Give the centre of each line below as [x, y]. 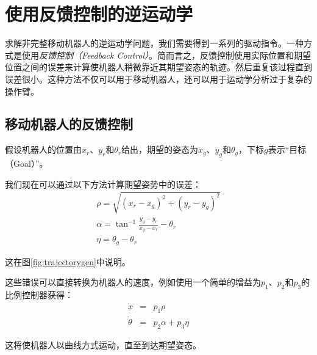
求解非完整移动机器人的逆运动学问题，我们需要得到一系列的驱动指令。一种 [154, 43]
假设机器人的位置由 [43, 149]
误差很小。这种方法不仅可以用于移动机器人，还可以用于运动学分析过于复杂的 [158, 79]
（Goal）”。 [27, 163]
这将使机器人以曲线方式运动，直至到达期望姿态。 [103, 344]
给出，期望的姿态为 [160, 149]
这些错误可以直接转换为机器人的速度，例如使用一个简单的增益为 [133, 282]
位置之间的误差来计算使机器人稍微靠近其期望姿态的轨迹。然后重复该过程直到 [158, 67]
